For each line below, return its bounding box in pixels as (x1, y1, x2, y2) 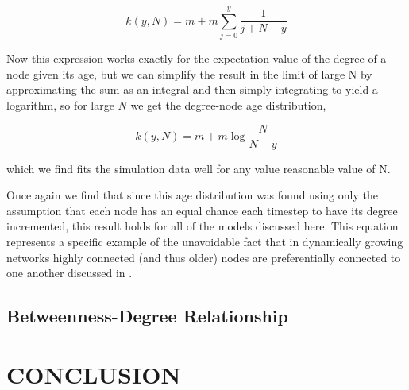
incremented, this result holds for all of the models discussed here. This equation (6, 218, 399, 234)
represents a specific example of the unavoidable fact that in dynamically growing (6, 233, 403, 249)
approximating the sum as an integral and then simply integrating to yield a (6, 81, 378, 98)
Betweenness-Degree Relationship (6, 303, 288, 328)
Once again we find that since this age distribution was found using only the (6, 187, 378, 203)
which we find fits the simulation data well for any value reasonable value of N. (6, 160, 391, 176)
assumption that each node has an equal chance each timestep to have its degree (6, 202, 398, 218)
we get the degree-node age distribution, (130, 96, 326, 113)
